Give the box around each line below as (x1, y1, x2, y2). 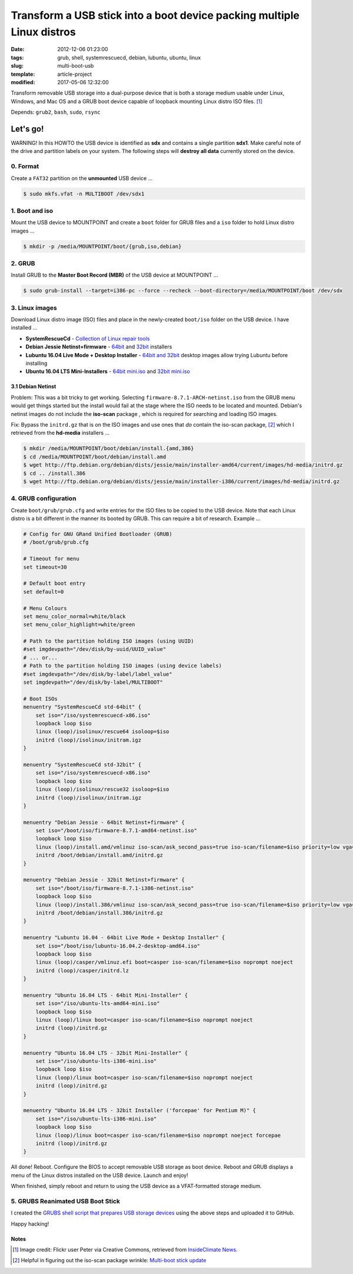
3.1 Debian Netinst (11, 383, 56, 390)
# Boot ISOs (23, 695, 58, 702)
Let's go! (11, 124, 44, 134)
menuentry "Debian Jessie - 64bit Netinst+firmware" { (23, 819, 185, 826)
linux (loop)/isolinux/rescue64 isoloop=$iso (35, 729, 169, 735)
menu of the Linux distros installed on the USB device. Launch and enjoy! (11, 1172, 188, 1179)
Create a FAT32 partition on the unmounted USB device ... (11, 174, 153, 182)
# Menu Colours (23, 605, 67, 611)
